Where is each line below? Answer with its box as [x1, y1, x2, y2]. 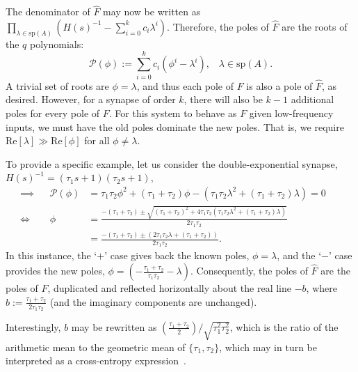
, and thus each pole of [136, 78, 234, 93]
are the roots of [282, 19, 348, 33]
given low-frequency [249, 105, 334, 120]
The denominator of [6, 4, 90, 19]
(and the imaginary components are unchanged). [49, 294, 257, 309]
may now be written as [103, 4, 201, 19]
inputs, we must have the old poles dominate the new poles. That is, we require [6, 119, 344, 134]
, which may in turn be [219, 339, 317, 354]
